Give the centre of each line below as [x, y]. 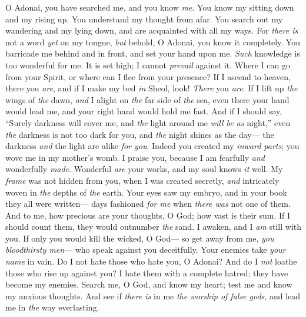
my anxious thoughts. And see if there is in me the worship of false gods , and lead [153, 295]
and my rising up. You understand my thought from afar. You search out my [144, 19]
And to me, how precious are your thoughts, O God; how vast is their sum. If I [148, 215]
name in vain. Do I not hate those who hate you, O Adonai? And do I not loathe [151, 261]
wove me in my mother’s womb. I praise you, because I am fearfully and [135, 157]
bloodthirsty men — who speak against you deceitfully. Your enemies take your [146, 250]
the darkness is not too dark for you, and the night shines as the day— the [140, 134]
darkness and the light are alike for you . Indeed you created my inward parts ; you [152, 146]
